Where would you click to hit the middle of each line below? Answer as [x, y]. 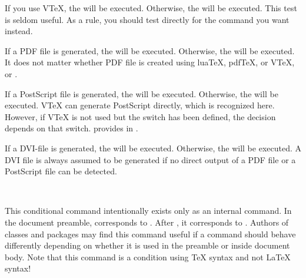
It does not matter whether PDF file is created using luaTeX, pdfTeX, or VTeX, [150, 62]
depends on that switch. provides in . [71, 128]
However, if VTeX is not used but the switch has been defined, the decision [140, 116]
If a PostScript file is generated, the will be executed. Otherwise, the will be [142, 93]
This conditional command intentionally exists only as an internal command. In [148, 211]
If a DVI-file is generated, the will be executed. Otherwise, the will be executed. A [153, 148]
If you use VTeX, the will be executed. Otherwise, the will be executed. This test [151, 8]
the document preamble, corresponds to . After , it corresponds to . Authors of [147, 222]
